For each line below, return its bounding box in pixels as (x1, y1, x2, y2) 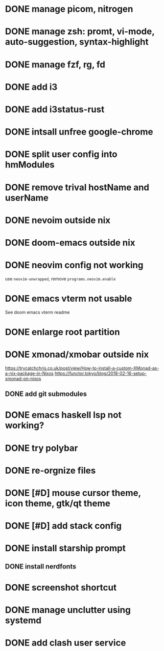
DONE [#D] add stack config (5, 520, 122, 532)
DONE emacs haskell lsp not (5, 409, 121, 421)
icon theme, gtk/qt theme (5, 498, 111, 509)
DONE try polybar (5, 442, 78, 453)
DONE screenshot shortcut (5, 582, 117, 593)
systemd (5, 615, 42, 626)
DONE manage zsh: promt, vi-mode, (5, 26, 155, 37)
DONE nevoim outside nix (5, 215, 111, 226)
